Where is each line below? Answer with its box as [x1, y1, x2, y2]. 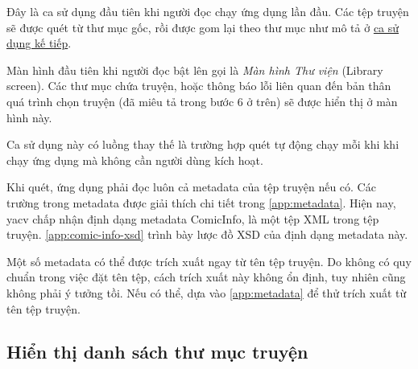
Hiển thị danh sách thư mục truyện [6, 339, 308, 364]
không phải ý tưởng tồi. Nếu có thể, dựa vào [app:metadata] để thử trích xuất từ [6, 284, 407, 301]
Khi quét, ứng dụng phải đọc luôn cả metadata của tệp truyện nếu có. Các [6, 178, 376, 195]
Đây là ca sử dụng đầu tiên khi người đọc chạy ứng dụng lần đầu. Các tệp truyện [6, 3, 409, 19]
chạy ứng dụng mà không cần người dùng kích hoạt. [6, 151, 263, 168]
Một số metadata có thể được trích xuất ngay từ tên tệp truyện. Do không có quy [6, 252, 412, 269]
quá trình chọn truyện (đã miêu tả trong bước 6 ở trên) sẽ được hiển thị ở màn [6, 92, 398, 109]
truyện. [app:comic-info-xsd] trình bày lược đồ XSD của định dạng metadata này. [6, 226, 408, 243]
